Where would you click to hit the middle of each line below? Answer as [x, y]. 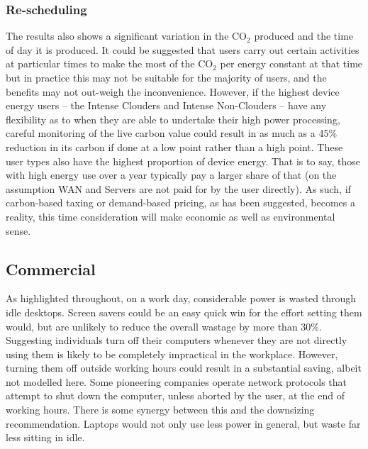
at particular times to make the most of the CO [110, 63]
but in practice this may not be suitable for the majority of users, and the [166, 77]
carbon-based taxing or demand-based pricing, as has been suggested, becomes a [180, 203]
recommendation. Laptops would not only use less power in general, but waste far [183, 423]
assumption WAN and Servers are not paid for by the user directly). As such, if [178, 188]
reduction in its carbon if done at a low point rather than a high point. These [174, 146]
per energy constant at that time [291, 63]
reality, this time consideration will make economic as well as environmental [171, 216]
